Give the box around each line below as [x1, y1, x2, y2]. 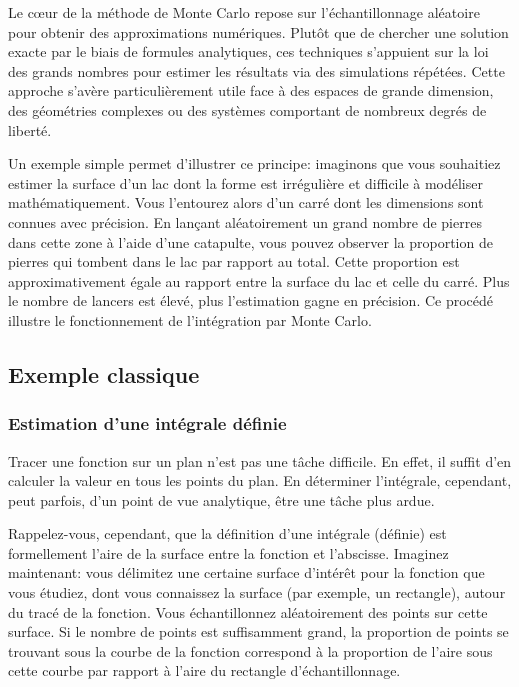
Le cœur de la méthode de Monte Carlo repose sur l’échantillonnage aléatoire [8, 2, 480, 22]
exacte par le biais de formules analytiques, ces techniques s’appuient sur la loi [8, 41, 489, 62]
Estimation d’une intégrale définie [8, 411, 287, 436]
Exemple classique [8, 358, 200, 389]
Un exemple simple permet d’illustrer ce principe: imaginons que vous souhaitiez [8, 153, 501, 174]
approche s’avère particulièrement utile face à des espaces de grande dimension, [8, 80, 494, 101]
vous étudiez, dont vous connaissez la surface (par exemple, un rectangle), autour [8, 582, 506, 603]
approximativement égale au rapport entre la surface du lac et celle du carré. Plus [8, 270, 510, 291]
